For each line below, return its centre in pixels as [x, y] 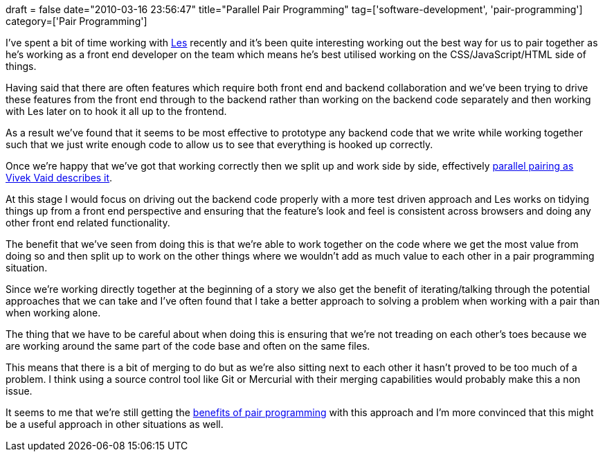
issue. [19, 391]
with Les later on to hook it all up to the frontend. [116, 111]
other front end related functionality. [88, 223]
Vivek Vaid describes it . [59, 178]
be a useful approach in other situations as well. [115, 424]
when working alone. [53, 313]
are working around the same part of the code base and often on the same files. [188, 346]
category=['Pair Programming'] [76, 21]
